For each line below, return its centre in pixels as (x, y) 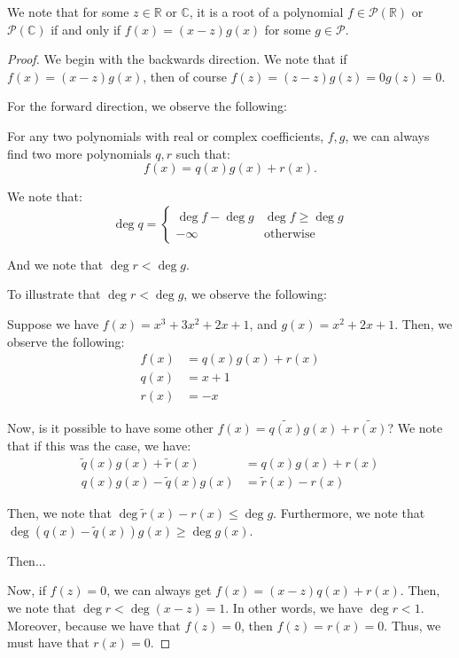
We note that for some (68, 12)
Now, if (27, 590)
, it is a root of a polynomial (266, 12)
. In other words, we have (294, 607)
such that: (203, 153)
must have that (48, 642)
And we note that (55, 264)
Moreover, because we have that (94, 625)
